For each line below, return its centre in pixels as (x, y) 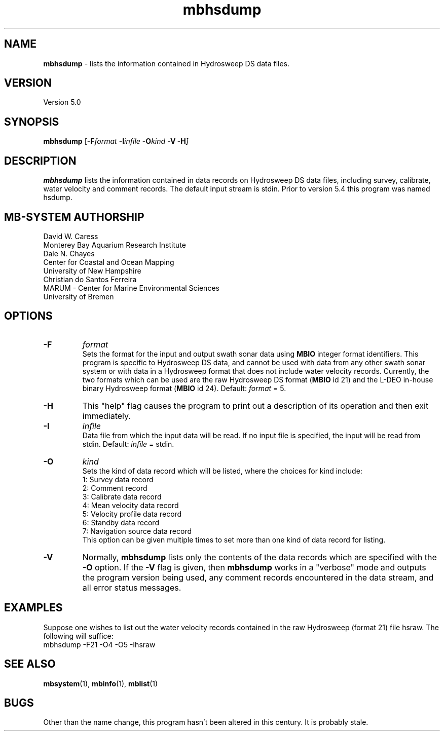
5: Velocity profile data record (132, 514)
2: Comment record (115, 488)
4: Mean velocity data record (131, 505)
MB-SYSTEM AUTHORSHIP (74, 217)
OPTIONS (28, 316)
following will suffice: (78, 636)
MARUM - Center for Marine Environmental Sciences (131, 288)
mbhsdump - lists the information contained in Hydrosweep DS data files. (166, 63)
